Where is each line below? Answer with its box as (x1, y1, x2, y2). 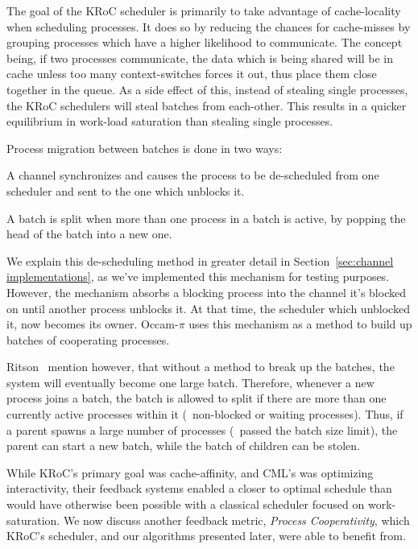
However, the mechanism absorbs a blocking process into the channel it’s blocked (6, 283, 406, 300)
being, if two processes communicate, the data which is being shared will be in (6, 49, 393, 66)
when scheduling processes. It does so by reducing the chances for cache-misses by (6, 18, 411, 35)
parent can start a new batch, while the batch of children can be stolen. (6, 437, 360, 454)
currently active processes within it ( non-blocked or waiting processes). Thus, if (6, 406, 404, 423)
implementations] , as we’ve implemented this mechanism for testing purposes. (6, 268, 390, 285)
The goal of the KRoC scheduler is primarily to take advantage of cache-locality (6, 2, 401, 19)
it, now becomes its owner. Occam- (6, 316, 179, 332)
